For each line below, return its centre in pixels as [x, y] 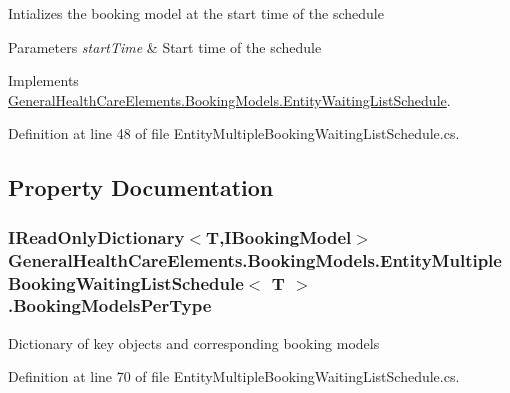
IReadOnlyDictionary [96, 236]
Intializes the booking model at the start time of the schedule [196, 13]
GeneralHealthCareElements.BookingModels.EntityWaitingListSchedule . [229, 99]
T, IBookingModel [279, 236]
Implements [43, 80]
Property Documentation [141, 187]
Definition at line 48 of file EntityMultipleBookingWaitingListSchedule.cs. [234, 133]
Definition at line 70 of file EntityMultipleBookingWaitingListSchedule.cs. [234, 376]
